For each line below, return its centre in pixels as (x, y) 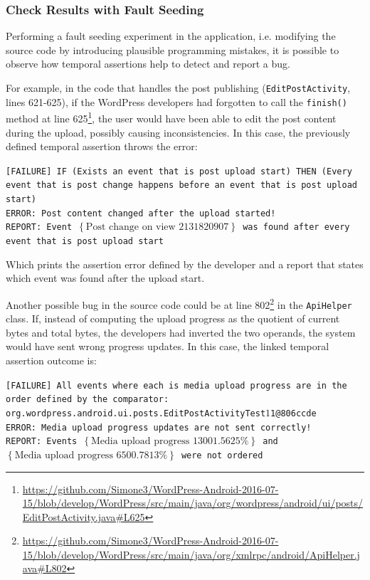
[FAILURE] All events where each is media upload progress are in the (176, 385)
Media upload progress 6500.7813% (91, 455)
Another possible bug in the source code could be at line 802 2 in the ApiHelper (179, 303)
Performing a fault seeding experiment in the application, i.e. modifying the (171, 36)
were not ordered (222, 455)
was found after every (296, 227)
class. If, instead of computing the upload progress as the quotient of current (173, 318)
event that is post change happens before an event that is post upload (181, 185)
